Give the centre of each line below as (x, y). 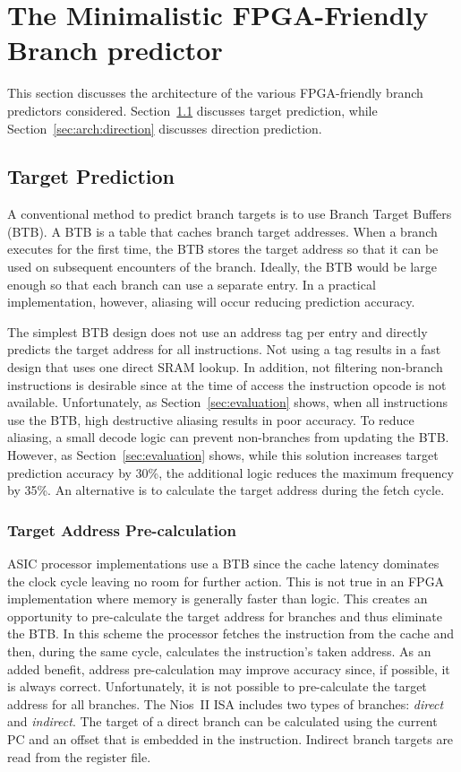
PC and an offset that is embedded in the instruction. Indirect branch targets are (230, 738)
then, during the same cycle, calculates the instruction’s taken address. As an (219, 651)
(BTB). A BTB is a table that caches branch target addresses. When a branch (222, 231)
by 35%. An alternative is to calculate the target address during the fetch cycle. (226, 490)
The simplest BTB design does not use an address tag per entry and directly (218, 331)
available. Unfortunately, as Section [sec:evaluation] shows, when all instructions (228, 402)
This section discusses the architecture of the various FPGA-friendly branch (215, 93)
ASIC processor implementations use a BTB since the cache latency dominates (223, 564)
